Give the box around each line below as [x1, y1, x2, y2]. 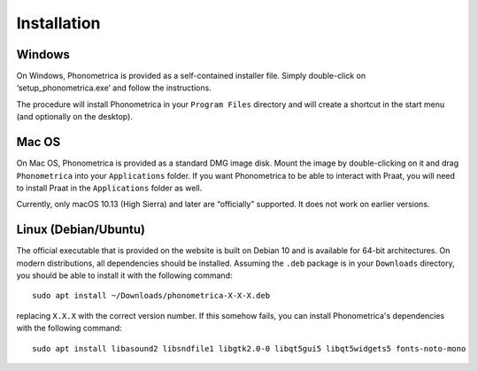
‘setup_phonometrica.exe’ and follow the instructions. [16, 82, 212, 93]
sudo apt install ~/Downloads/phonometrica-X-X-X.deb [32, 290, 270, 301]
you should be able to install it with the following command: [16, 270, 233, 281]
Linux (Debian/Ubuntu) [16, 222, 146, 237]
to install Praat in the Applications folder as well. [16, 182, 203, 193]
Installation [16, 13, 101, 33]
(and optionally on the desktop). [16, 112, 133, 122]
